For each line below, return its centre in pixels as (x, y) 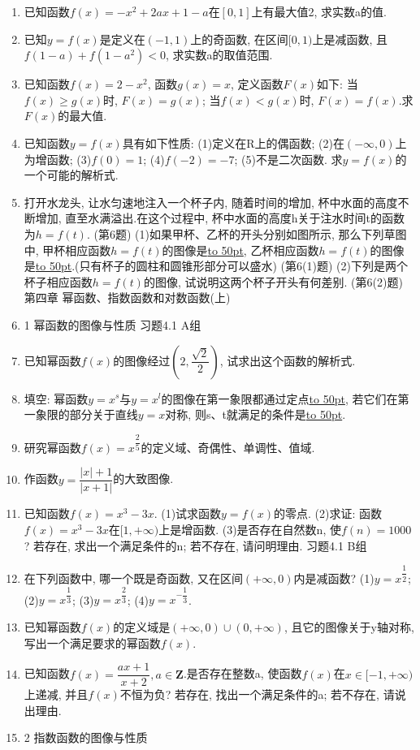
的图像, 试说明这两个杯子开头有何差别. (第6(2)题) (273, 281)
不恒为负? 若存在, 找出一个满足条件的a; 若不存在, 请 (257, 694)
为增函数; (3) (58, 159)
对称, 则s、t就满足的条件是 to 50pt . (255, 414)
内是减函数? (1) (334, 578)
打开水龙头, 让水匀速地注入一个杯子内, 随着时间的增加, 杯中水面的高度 (211, 202)
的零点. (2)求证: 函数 (328, 513)
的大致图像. (143, 478)
